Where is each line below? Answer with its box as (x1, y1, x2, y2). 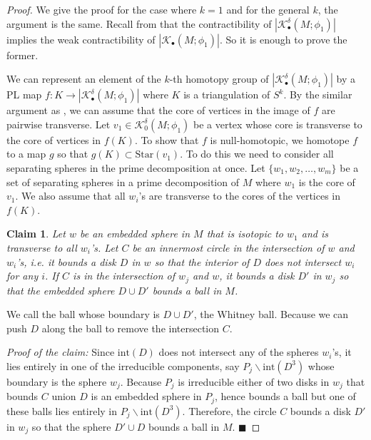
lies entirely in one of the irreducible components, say (6, 358, 240, 373)
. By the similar (283, 87, 352, 102)
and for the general (226, 2, 310, 16)
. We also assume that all (15, 188, 126, 203)
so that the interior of (154, 254, 250, 269)
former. (6, 47, 39, 62)
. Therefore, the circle (182, 403, 277, 418)
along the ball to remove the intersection (41, 320, 220, 335)
